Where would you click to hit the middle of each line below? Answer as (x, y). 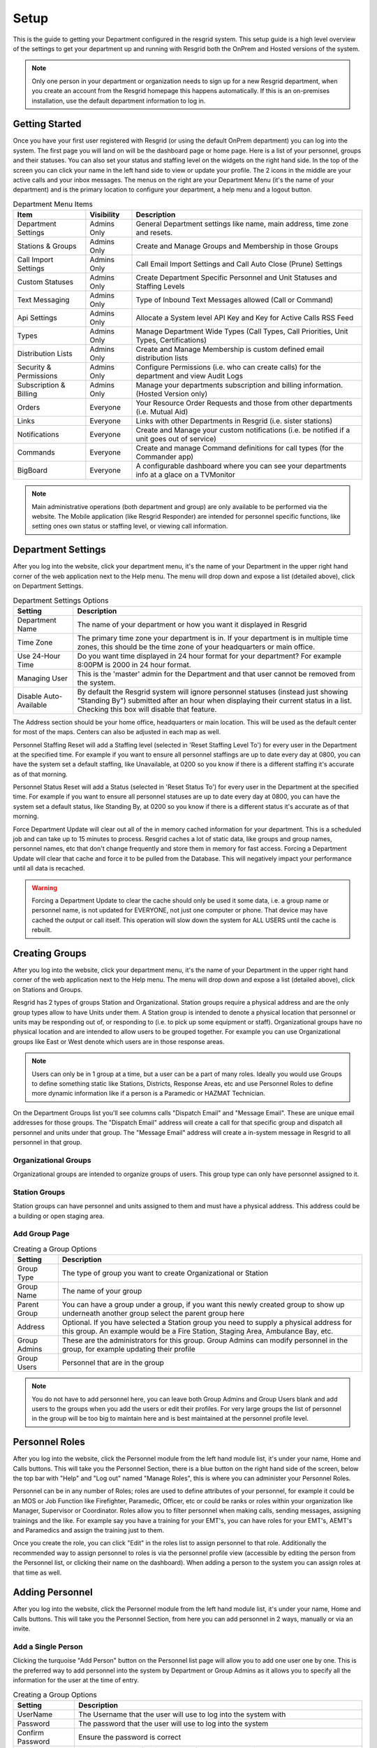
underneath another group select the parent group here (153, 1313)
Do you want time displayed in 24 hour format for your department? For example (209, 656)
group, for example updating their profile (128, 1349)
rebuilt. (42, 930)
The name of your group (102, 1291)
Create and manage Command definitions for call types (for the (240, 448)
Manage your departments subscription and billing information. (239, 385)
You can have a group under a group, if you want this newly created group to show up (203, 1305)
